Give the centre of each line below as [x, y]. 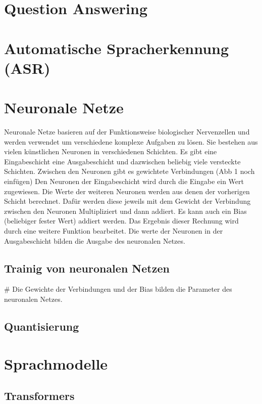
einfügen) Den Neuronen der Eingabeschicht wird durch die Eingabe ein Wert [124, 181]
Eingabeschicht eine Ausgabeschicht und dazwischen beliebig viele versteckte [122, 161]
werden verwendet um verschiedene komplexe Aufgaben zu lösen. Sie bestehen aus [131, 141]
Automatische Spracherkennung [117, 48]
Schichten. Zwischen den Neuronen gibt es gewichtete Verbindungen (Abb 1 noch [129, 171]
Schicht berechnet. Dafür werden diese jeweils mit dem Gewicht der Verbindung [127, 201]
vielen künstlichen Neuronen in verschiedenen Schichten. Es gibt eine [111, 151]
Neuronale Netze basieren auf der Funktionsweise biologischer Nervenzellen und [127, 132]
